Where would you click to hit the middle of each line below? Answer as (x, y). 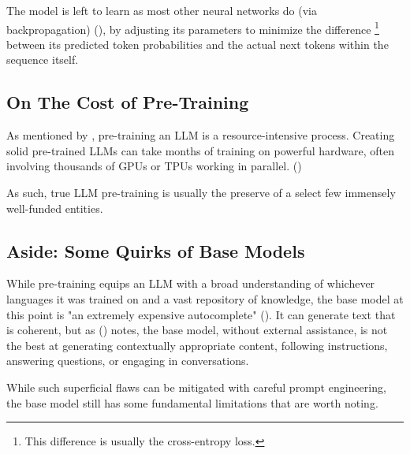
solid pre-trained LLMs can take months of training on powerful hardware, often (201, 150)
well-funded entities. (55, 208)
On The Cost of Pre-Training (128, 102)
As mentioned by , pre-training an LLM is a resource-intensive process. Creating (201, 135)
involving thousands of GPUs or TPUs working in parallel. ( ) (154, 166)
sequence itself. (43, 60)
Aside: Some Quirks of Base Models (156, 250)
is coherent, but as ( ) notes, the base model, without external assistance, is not (197, 330)
